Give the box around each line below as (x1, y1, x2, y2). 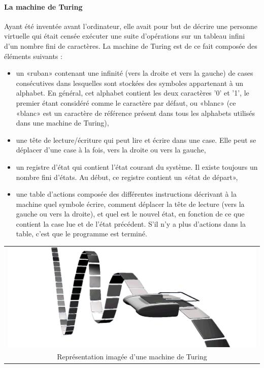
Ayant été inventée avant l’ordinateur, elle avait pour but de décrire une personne (4, 20, 257, 31)
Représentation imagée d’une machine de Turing (57, 351, 207, 362)
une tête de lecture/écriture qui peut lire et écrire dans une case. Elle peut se (16, 134, 256, 145)
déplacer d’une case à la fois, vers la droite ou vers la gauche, (16, 144, 206, 155)
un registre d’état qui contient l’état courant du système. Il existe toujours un (16, 161, 258, 172)
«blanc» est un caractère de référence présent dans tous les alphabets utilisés (16, 107, 255, 118)
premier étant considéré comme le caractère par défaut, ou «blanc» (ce (16, 97, 236, 108)
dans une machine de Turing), (16, 117, 109, 128)
